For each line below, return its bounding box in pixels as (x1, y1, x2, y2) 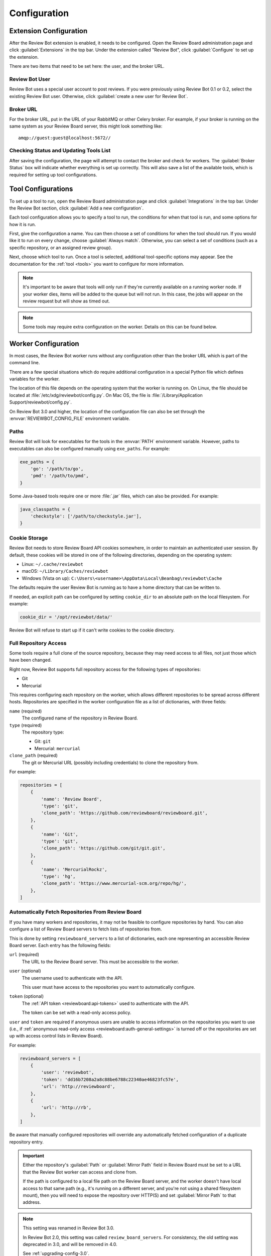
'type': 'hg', (41, 873, 76, 879)
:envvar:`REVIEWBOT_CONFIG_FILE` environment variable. (9, 415, 130, 422)
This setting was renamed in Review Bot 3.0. (23, 1225, 115, 1231)
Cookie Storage (9, 534, 48, 541)
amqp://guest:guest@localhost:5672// (18, 135, 111, 141)
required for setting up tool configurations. (9, 171, 97, 178)
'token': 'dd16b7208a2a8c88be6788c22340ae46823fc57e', (41, 1077, 179, 1082)
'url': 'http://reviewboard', (41, 1084, 115, 1090)
